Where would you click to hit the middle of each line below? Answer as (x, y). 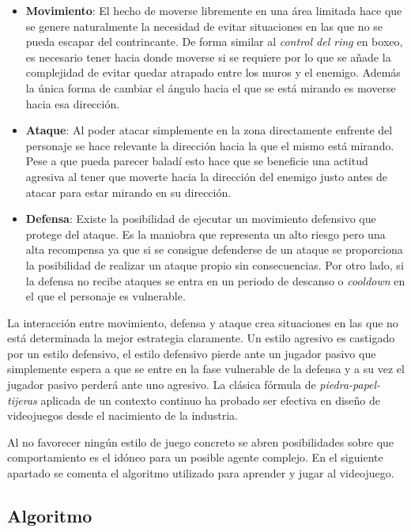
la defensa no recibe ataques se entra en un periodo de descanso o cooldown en (215, 280)
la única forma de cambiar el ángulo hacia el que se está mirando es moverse (211, 87)
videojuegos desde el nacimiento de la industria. (123, 415)
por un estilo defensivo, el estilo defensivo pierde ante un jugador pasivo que (192, 353)
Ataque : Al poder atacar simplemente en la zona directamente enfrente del (209, 130)
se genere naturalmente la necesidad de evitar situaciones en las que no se (204, 26)
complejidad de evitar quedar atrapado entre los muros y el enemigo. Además (213, 72)
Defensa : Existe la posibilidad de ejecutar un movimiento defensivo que (201, 219)
